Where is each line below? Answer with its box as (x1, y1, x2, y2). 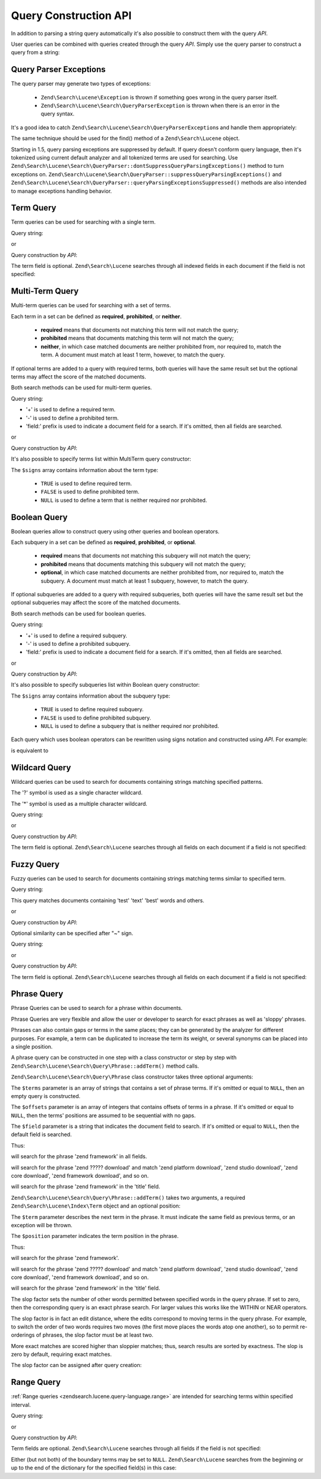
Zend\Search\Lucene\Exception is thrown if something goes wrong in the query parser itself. (40, 93, 278, 101)
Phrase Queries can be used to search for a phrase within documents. (11, 1005, 182, 1012)
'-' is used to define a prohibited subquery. (26, 640, 131, 647)
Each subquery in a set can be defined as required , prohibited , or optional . (11, 539, 196, 546)
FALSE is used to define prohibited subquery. (40, 714, 152, 721)
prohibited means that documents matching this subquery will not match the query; (40, 560, 246, 568)
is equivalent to (11, 747, 49, 754)
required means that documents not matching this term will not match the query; (40, 326, 239, 333)
